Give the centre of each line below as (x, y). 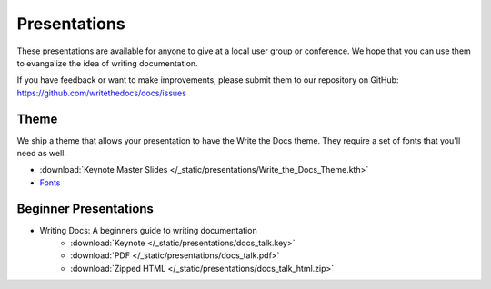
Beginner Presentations (85, 209)
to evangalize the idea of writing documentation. (108, 63)
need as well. (42, 154)
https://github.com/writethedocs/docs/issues (101, 93)
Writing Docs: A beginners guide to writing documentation (149, 230)
